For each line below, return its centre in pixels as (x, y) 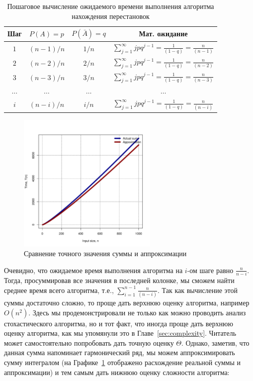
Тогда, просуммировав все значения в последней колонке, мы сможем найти (119, 280)
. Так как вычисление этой (198, 290)
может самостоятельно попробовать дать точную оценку (89, 342)
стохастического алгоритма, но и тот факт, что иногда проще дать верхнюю (119, 323)
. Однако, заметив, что (215, 342)
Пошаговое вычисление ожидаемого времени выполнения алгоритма (111, 6)
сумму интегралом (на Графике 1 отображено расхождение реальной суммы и (123, 362)
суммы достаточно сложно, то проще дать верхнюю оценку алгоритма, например (127, 303)
